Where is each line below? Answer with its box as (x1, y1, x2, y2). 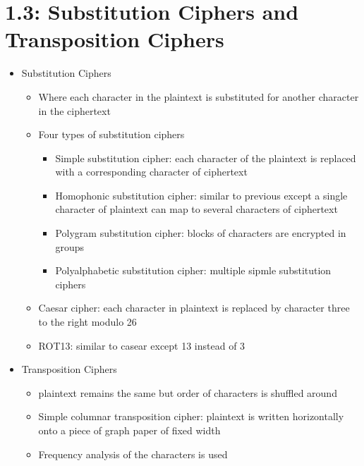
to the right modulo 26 (38, 314, 137, 329)
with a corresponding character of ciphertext (55, 164, 248, 179)
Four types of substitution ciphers (38, 127, 185, 142)
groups (55, 239, 84, 254)
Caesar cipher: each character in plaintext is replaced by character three (38, 300, 350, 315)
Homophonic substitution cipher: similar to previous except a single (55, 188, 348, 202)
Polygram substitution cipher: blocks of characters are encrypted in (55, 226, 346, 240)
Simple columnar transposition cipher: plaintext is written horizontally (38, 409, 344, 424)
